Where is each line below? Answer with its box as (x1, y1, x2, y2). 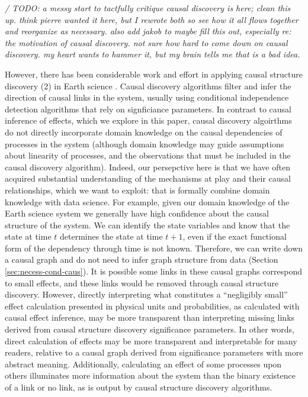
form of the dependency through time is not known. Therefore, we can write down (5, 241, 303, 254)
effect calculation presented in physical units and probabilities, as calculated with (5, 299, 300, 312)
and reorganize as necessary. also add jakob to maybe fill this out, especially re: (5, 25, 291, 37)
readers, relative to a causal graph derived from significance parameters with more (5, 346, 303, 359)
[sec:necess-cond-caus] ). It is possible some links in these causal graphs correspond (5, 265, 302, 277)
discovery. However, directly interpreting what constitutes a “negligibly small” (5, 288, 288, 301)
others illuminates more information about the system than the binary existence (5, 369, 296, 382)
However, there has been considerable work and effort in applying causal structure (5, 67, 303, 80)
